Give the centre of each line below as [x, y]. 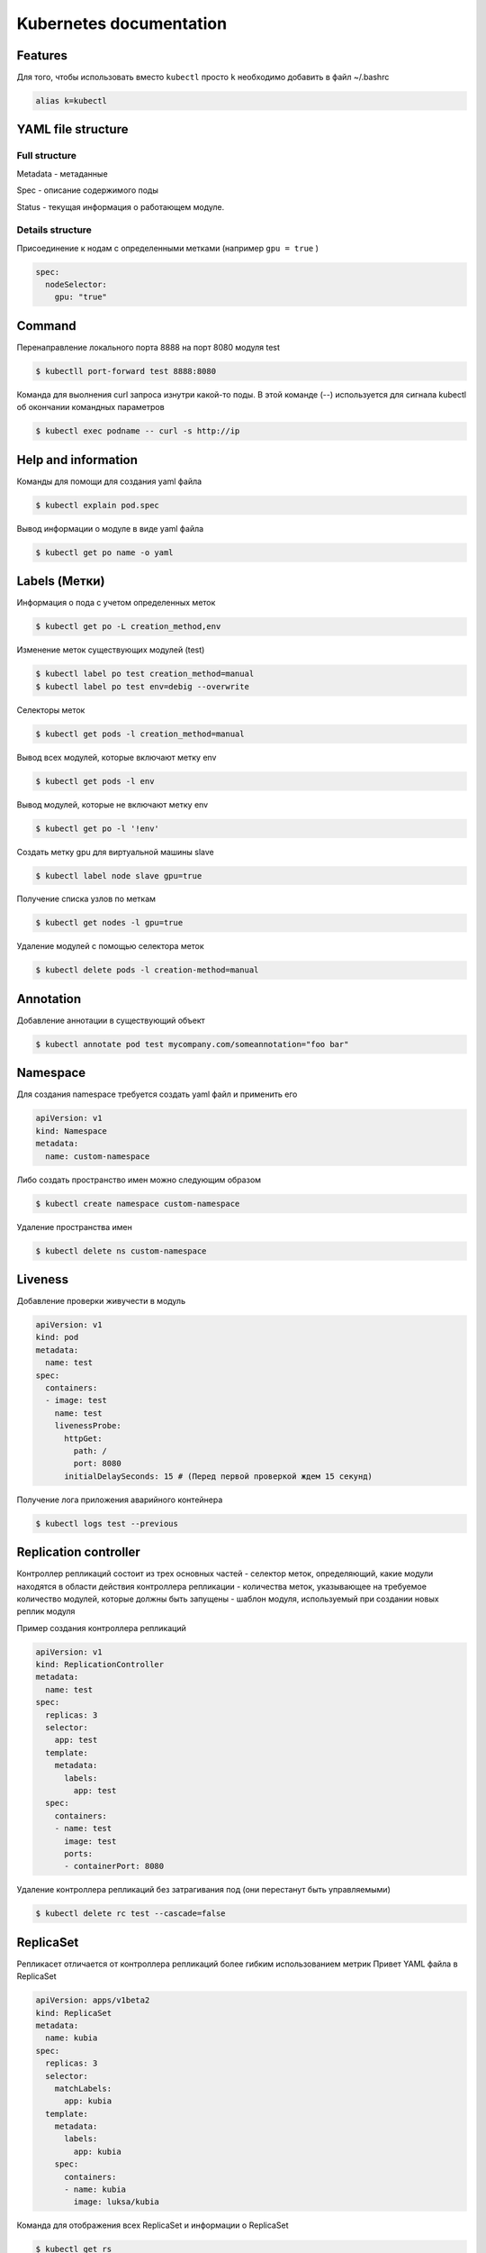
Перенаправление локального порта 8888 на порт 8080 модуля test [148, 347]
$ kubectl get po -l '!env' [97, 828]
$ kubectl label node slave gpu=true [119, 876]
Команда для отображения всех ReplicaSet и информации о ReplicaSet [153, 2225]
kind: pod [57, 1337]
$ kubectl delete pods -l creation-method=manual [147, 970]
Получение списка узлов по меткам [86, 899]
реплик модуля [46, 1611]
